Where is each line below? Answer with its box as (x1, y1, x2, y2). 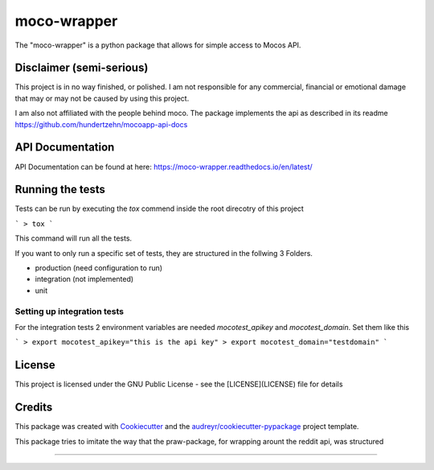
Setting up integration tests (14, 306, 125, 317)
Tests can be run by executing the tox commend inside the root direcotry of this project (14, 204, 305, 213)
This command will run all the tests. (14, 233, 133, 243)
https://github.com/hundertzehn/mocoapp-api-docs (14, 119, 188, 129)
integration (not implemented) (35, 274, 134, 284)
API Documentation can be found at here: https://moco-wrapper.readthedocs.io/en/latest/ (14, 162, 313, 171)
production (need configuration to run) (35, 263, 163, 273)
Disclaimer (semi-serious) (14, 61, 149, 75)
